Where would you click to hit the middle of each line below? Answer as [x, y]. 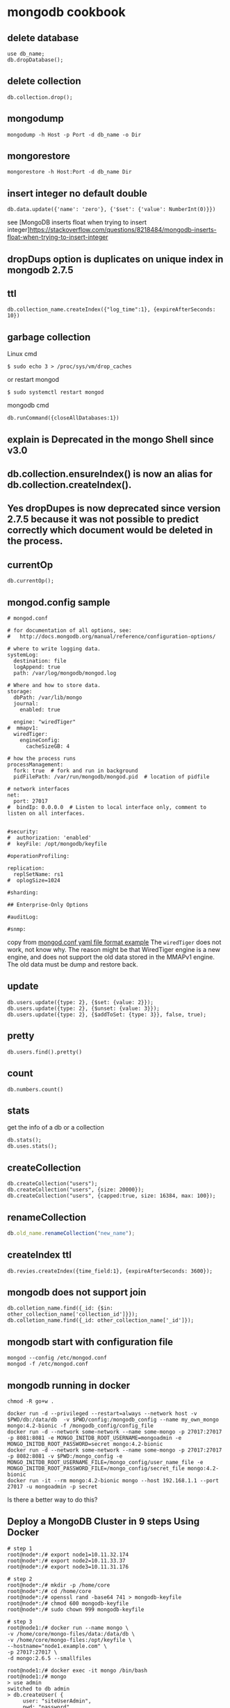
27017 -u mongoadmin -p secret [52, 1487]
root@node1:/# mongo [37, 1677]
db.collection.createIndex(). [69, 485]
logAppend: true [37, 667]
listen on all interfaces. [46, 814]
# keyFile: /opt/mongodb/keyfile [57, 844]
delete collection [44, 81]
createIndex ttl [39, 1255]
